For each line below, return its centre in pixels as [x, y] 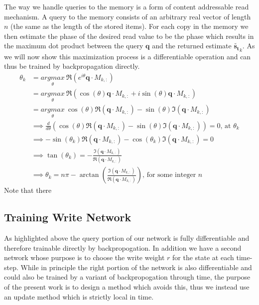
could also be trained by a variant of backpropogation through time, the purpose [127, 277]
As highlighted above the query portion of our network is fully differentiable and [127, 238]
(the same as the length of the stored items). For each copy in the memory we [129, 26]
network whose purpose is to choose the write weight [84, 257]
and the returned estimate [192, 46]
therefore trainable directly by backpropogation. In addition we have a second [123, 247]
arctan [89, 175]
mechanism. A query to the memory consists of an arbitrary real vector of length [128, 16]
